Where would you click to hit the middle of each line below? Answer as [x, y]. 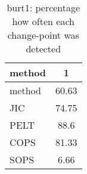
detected [44, 49]
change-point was [43, 35]
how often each [43, 21]
